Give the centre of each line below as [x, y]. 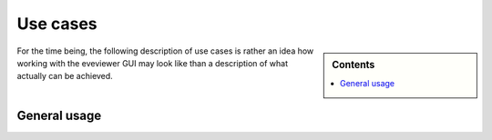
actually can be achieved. [65, 76]
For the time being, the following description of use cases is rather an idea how [165, 51]
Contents [354, 65]
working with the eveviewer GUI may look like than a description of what [153, 63]
